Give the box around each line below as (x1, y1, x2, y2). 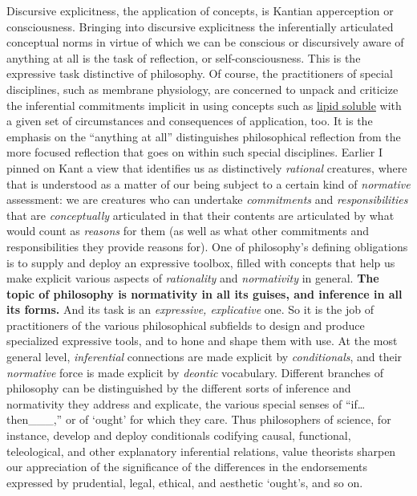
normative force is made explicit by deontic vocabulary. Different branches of (6, 364, 383, 380)
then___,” (6, 411, 63, 428)
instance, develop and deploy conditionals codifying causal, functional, (6, 427, 351, 444)
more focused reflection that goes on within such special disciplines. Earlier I (6, 144, 383, 161)
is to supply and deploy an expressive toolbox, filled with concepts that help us (6, 254, 395, 270)
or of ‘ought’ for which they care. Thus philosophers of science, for (65, 411, 391, 428)
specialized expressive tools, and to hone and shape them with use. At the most (6, 332, 398, 349)
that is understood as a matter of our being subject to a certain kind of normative (6, 175, 411, 192)
